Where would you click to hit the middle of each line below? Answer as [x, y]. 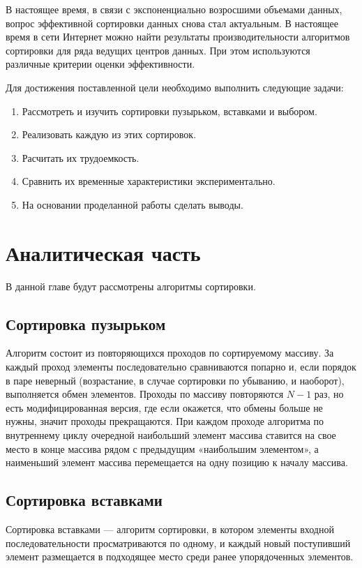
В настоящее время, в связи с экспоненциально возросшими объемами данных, [174, 9]
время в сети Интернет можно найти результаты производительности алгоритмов [178, 37]
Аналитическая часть [103, 252]
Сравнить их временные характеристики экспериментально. [149, 181]
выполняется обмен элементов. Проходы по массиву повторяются [145, 394]
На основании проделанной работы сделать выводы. [133, 204]
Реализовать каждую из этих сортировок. [109, 134]
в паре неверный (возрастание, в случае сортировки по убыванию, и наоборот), [175, 380]
